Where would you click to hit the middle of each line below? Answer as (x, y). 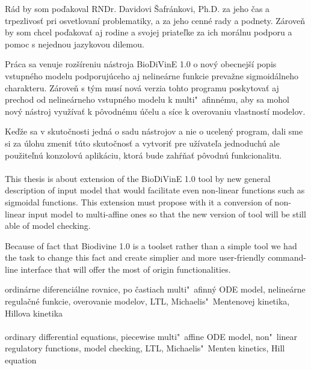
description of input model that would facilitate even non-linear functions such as (155, 190)
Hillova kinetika (34, 313)
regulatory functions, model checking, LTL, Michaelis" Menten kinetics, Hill (145, 348)
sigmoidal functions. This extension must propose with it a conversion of (138, 202)
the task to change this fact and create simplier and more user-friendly (135, 257)
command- (287, 257)
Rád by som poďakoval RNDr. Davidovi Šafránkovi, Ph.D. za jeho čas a (137, 8)
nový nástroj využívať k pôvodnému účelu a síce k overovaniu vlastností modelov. (155, 111)
